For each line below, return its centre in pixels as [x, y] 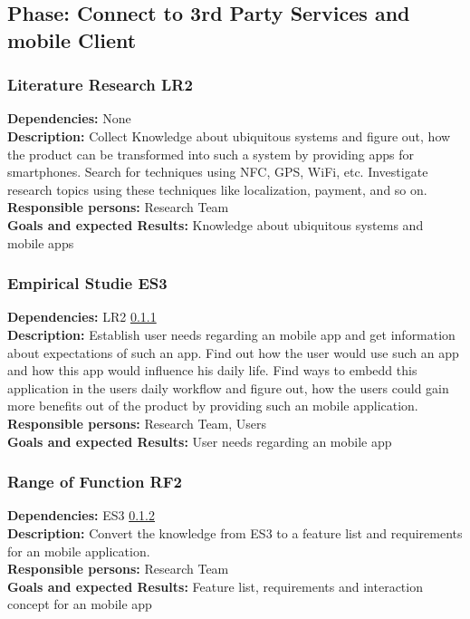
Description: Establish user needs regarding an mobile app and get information [231, 334]
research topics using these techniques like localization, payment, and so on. [217, 189]
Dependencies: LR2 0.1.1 [82, 317]
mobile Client [72, 39]
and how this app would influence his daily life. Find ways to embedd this [212, 370]
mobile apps [41, 242]
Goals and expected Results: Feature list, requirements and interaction [215, 586]
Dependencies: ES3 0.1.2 [81, 515]
